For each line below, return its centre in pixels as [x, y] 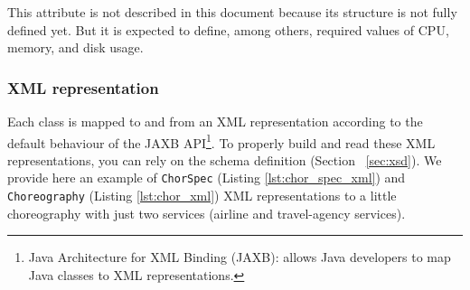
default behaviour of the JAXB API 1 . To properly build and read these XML [221, 141]
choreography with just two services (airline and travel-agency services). [207, 213]
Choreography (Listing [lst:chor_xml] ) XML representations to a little [202, 196]
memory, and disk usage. [75, 47]
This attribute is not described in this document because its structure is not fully [232, 12]
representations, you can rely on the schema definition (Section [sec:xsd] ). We [225, 159]
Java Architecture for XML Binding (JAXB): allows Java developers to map [240, 257]
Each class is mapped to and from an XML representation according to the [215, 121]
